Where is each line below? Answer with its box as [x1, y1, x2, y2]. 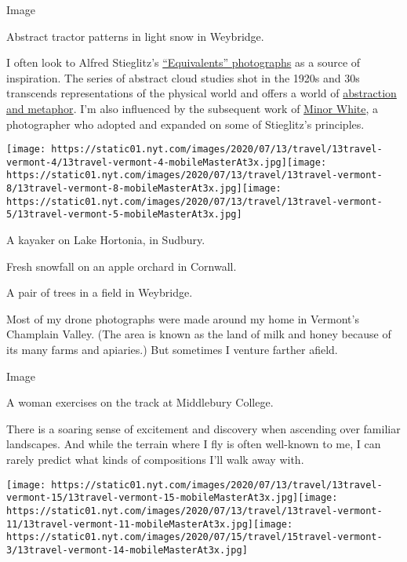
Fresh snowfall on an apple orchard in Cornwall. [6, 257, 237, 274]
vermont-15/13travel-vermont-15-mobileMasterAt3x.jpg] [6, 492, 299, 504]
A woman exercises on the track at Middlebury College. [6, 394, 274, 411]
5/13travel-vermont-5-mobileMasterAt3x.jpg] [6, 209, 242, 221]
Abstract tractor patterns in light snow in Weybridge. [6, 27, 264, 44]
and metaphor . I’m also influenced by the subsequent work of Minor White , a [6, 100, 379, 116]
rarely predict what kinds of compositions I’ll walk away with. [6, 451, 304, 468]
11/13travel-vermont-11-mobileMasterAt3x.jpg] [6, 518, 253, 530]
